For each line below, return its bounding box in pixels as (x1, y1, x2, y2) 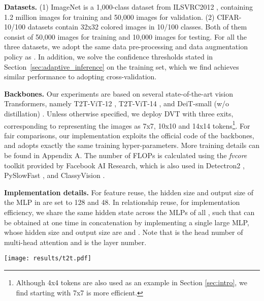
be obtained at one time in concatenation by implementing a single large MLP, (4, 217, 249, 227)
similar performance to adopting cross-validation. (4, 71, 157, 82)
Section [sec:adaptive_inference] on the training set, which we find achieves (4, 61, 239, 72)
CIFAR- (217, 11, 242, 22)
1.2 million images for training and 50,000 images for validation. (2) (4, 11, 215, 22)
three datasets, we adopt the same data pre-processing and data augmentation (4, 41, 248, 52)
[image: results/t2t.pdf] (4, 255, 91, 262)
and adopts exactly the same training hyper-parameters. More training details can (4, 140, 260, 150)
